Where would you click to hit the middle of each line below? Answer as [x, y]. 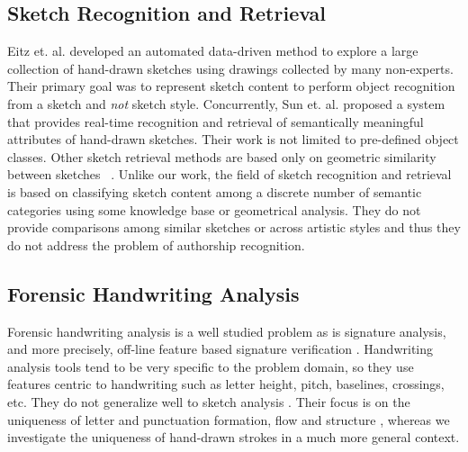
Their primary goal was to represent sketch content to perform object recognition [231, 86]
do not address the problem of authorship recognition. [156, 244]
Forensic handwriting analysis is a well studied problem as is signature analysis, [227, 331]
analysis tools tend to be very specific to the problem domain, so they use [211, 366]
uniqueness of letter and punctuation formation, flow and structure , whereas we [229, 419]
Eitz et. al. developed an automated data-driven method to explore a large [213, 51]
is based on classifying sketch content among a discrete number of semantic [215, 191]
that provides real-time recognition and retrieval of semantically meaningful [216, 121]
